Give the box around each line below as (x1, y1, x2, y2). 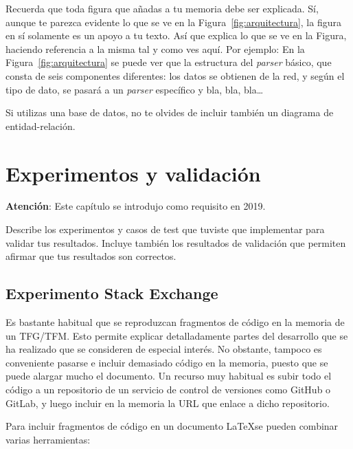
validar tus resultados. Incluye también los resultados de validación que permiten (5, 235, 346, 250)
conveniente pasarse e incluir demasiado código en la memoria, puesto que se (5, 355, 328, 369)
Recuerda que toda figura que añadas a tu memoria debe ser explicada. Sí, (5, 1, 319, 15)
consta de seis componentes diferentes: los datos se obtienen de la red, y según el (5, 68, 345, 83)
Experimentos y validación (5, 159, 261, 187)
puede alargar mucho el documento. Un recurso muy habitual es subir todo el (5, 369, 332, 383)
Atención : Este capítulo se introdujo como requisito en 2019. (5, 199, 266, 213)
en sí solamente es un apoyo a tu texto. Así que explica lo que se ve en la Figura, (5, 28, 347, 43)
